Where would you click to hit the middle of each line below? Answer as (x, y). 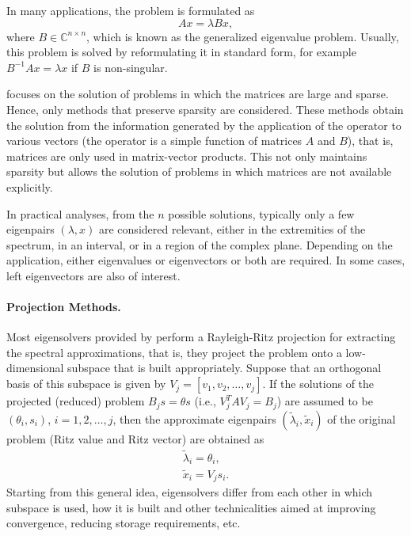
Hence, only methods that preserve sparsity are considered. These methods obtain (205, 109)
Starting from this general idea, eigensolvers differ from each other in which (190, 492)
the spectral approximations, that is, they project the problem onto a (174, 352)
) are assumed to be (325, 401)
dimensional (35, 368)
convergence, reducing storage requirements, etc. (124, 523)
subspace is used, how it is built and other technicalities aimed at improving (191, 507)
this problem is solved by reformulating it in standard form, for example (181, 52)
